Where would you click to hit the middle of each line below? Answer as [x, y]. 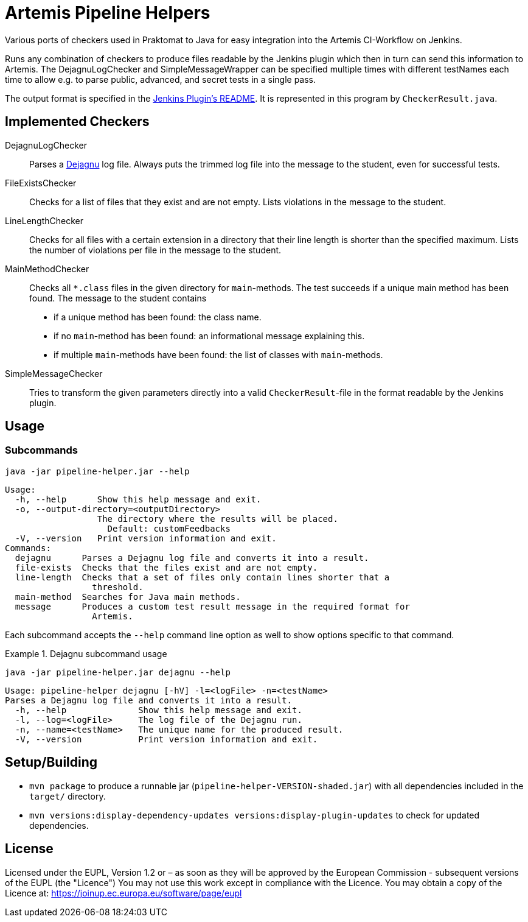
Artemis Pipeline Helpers [108, 13]
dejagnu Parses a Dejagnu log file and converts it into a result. [192, 558]
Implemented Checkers [77, 122]
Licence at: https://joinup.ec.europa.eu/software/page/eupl [123, 893]
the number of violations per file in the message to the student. [155, 250]
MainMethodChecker [47, 269]
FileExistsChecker [41, 183]
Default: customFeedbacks [169, 528]
